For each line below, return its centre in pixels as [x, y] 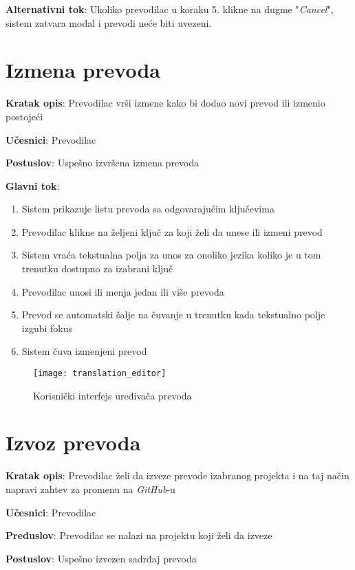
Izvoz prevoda [73, 442]
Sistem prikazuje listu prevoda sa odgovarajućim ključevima [148, 209]
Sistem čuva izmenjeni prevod [84, 351]
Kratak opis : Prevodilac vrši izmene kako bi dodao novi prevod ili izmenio [165, 103]
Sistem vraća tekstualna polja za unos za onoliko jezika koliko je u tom [171, 255]
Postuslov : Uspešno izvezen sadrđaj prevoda [101, 558]
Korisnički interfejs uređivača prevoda [112, 395]
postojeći [24, 116]
